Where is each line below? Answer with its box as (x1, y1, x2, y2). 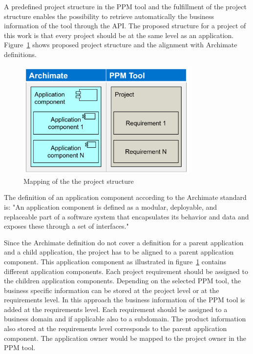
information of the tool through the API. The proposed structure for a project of (4, 20, 246, 31)
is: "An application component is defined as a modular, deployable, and (4, 201, 217, 212)
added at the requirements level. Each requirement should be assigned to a (4, 304, 228, 314)
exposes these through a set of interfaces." (4, 221, 129, 231)
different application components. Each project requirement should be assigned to (4, 266, 249, 276)
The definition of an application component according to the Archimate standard (4, 192, 247, 202)
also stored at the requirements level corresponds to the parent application (4, 323, 227, 334)
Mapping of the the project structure (23, 176, 134, 186)
